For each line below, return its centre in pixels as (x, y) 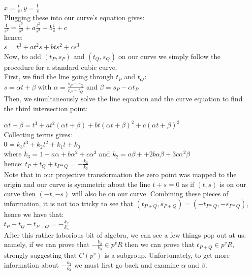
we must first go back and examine (126, 264)
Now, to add (23, 56)
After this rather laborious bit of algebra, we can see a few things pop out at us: (125, 234)
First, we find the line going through (59, 76)
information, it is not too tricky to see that (69, 203)
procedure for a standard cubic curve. (61, 67)
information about (31, 264)
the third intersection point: (46, 108)
